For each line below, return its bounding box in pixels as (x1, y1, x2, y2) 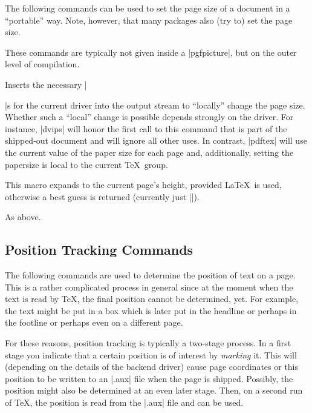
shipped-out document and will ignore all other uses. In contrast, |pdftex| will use (5, 134, 307, 147)
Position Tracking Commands (5, 240, 193, 259)
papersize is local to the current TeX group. (5, 158, 168, 170)
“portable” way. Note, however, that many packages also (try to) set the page (5, 13, 293, 26)
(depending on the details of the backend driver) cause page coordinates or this (5, 360, 299, 373)
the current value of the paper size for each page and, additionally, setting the (5, 146, 294, 158)
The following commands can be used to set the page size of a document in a (5, 2, 290, 14)
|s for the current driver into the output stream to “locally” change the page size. (5, 98, 305, 111)
